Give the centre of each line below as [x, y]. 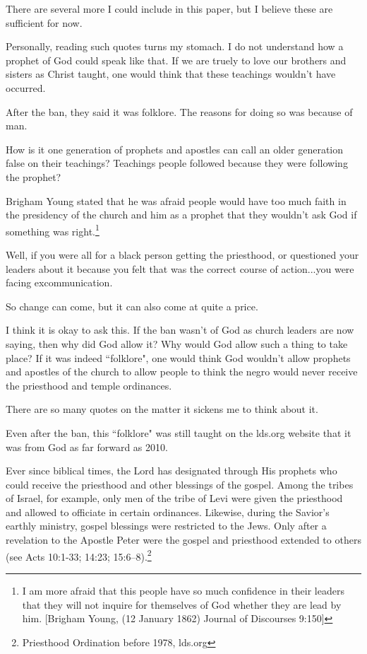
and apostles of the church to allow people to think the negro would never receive [182, 372]
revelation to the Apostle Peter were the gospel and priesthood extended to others [183, 540]
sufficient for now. [44, 22]
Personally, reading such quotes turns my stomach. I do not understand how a [175, 46]
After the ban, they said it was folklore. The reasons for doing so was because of [179, 111]
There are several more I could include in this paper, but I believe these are [169, 8]
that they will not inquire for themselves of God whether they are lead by [182, 604]
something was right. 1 [53, 230]
